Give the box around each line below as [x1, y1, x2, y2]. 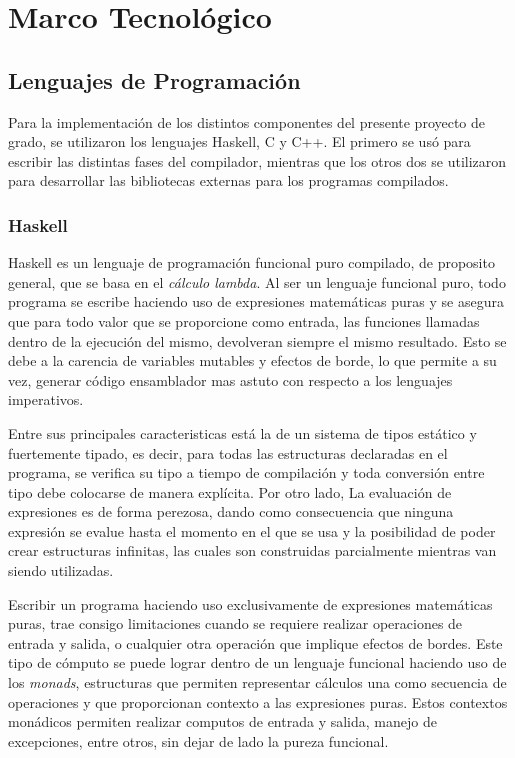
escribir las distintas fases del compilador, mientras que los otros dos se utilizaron [8, 150, 507, 171]
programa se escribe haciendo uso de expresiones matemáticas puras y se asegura [8, 291, 504, 312]
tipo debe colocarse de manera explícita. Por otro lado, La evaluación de [8, 481, 452, 502]
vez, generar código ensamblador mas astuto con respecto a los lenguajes [8, 369, 453, 390]
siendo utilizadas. [8, 560, 114, 581]
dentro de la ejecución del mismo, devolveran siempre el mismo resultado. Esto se [8, 330, 507, 351]
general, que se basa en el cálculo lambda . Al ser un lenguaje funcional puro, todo [8, 271, 506, 292]
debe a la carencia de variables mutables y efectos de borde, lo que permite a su [8, 350, 497, 371]
